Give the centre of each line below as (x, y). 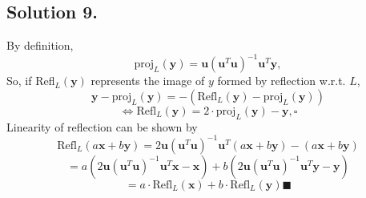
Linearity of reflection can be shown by (102, 126)
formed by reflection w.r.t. (282, 81)
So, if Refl (31, 81)
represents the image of (148, 81)
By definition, (40, 45)
